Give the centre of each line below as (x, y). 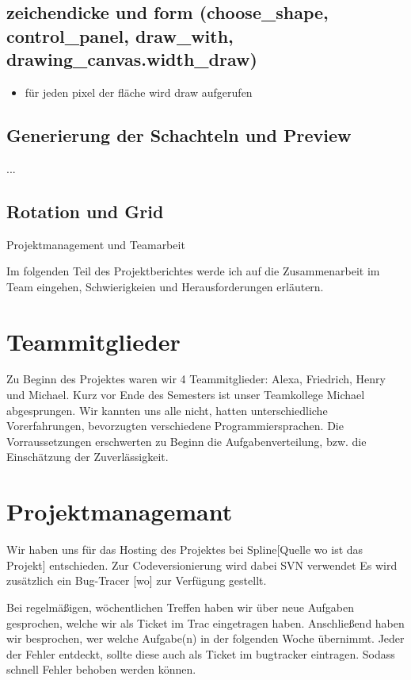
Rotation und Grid (85, 211)
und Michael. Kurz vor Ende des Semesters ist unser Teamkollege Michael (186, 395)
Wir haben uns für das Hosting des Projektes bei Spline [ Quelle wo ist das (185, 549)
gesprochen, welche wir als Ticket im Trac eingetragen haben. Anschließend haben (205, 622)
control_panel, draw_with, (120, 35)
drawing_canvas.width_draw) (132, 59)
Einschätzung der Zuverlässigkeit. (88, 457)
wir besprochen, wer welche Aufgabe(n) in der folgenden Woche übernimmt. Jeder (205, 638)
